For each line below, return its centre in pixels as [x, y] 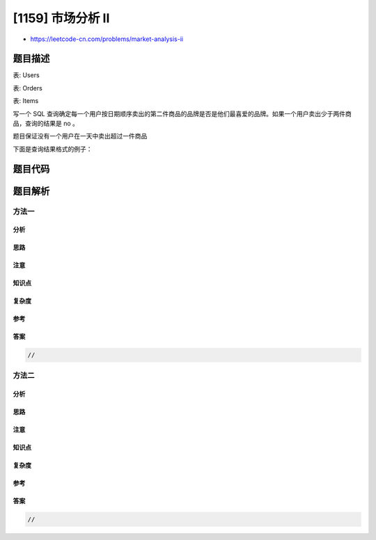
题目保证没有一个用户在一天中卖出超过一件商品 [80, 136]
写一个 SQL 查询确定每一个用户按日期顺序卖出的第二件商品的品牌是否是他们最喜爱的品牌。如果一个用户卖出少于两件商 [182, 113]
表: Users [26, 75]
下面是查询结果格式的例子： [53, 149]
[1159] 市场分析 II [61, 18]
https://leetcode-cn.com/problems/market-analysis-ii [107, 39]
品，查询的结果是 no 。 [46, 124]
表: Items [26, 101]
